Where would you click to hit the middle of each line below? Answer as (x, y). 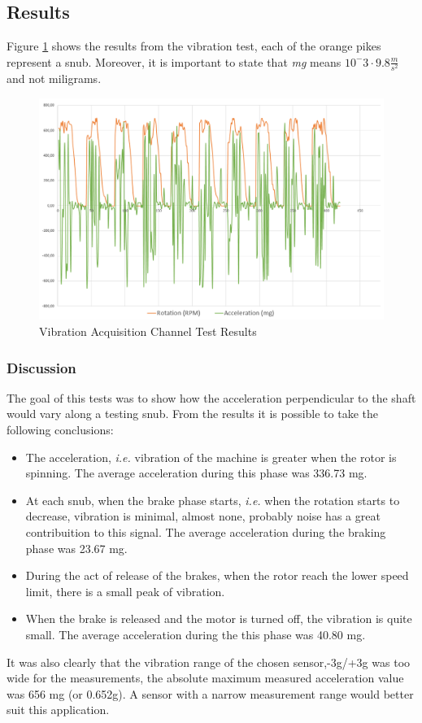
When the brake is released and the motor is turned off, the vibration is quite (219, 618)
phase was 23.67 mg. (76, 548)
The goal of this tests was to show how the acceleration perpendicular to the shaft (211, 397)
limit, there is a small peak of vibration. (125, 591)
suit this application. (58, 710)
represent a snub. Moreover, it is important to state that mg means (174, 61)
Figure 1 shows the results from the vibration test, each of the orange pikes (194, 46)
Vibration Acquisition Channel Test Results (148, 331)
